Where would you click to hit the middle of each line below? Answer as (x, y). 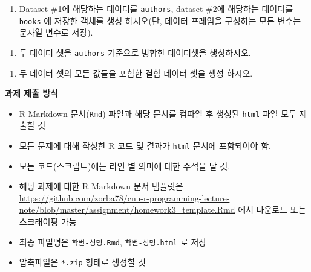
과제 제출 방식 (32, 93)
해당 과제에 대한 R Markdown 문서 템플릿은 (101, 186)
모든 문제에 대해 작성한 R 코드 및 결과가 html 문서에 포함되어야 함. (145, 145)
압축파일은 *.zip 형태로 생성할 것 (82, 262)
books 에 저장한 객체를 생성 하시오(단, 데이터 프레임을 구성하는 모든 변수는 (160, 20)
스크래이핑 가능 (48, 222)
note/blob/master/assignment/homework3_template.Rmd (127, 210)
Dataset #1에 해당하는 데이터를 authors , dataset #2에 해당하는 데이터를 (156, 8)
